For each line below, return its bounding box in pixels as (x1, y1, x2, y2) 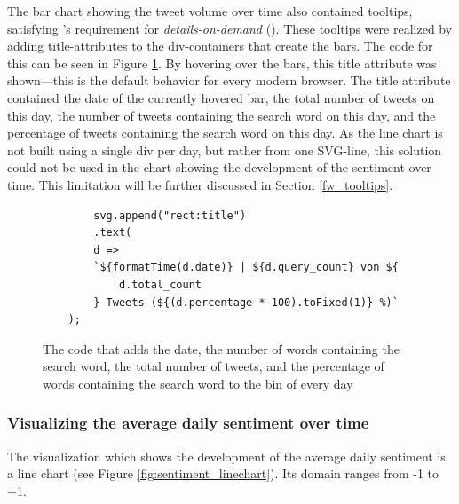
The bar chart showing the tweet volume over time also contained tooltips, (7, 2, 413, 20)
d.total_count (118, 278, 202, 291)
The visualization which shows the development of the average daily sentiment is (7, 446, 446, 465)
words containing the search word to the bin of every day (43, 374, 353, 392)
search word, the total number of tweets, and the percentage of (43, 357, 384, 375)
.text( (93, 226, 132, 240)
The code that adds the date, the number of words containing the (43, 339, 400, 358)
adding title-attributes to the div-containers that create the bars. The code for (7, 36, 433, 55)
